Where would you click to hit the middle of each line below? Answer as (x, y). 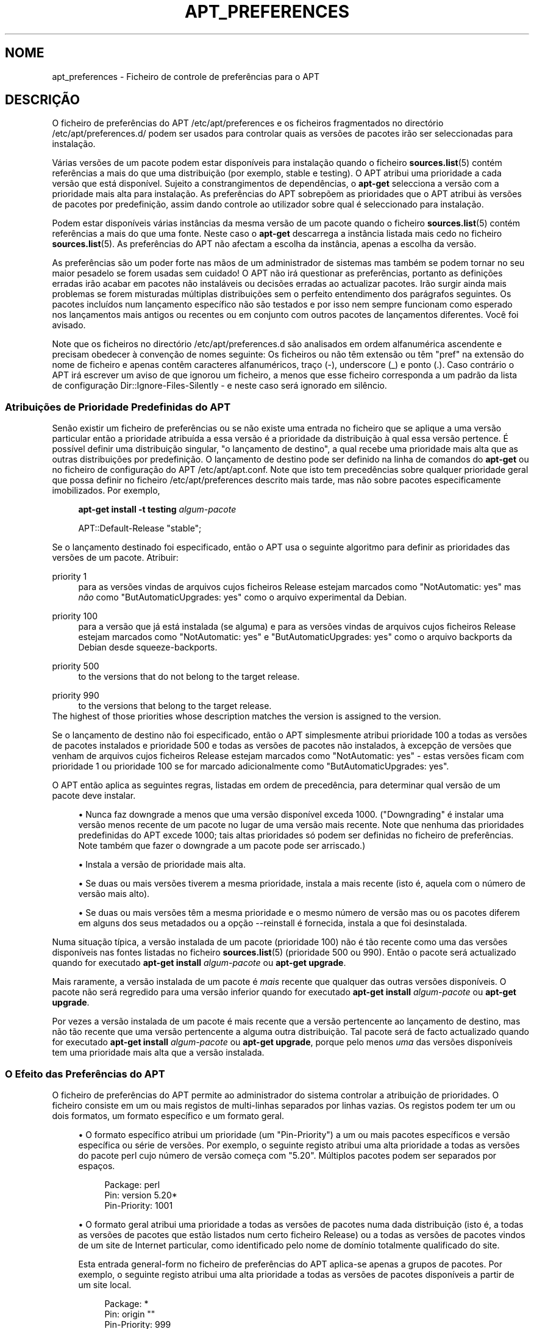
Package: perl (132, 1184)
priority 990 (76, 696)
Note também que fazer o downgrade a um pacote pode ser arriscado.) (222, 846)
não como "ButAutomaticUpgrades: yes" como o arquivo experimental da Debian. (243, 597)
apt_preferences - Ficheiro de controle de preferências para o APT (186, 76)
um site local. (105, 1284)
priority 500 (76, 666)
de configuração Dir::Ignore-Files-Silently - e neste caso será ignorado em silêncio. (219, 386)
